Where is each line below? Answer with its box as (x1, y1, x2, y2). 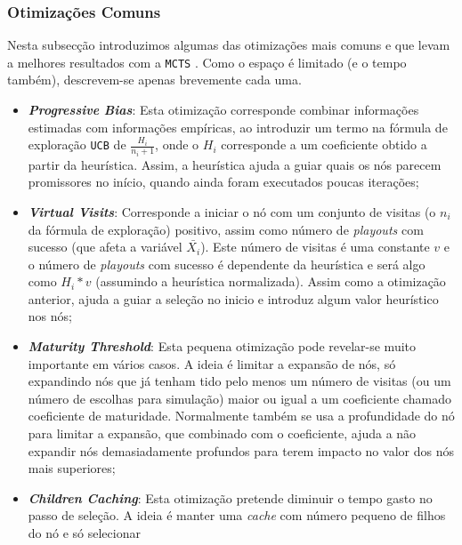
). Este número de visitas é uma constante (200, 237, 430, 256)
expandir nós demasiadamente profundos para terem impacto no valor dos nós (28, 441, 454, 460)
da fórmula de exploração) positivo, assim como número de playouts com (28, 220, 424, 238)
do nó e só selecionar (28, 524, 141, 541)
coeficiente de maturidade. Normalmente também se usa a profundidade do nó (28, 406, 455, 425)
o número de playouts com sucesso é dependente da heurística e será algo (28, 254, 426, 273)
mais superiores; (28, 459, 116, 477)
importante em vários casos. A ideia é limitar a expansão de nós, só (28, 354, 396, 373)
